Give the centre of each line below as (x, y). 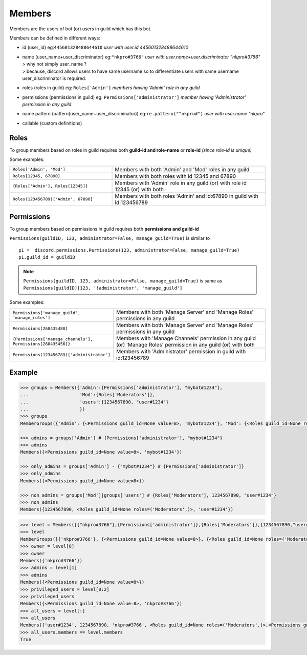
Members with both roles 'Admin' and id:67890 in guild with (187, 196)
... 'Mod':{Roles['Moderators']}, (88, 395)
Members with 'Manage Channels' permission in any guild (186, 338)
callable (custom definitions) (52, 123)
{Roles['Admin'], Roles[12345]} (50, 186)
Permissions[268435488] (40, 328)
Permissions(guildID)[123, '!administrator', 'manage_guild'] (103, 288)
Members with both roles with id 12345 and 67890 (176, 176)
